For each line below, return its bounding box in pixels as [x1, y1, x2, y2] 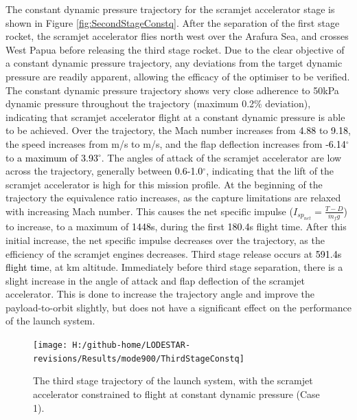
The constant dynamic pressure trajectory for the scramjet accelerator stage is [5, 2, 335, 16]
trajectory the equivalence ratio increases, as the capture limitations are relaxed [5, 190, 341, 205]
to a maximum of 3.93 [5, 150, 98, 164]
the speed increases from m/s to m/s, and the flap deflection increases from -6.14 [5, 136, 346, 151]
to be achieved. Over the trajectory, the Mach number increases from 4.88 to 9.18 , [5, 123, 351, 137]
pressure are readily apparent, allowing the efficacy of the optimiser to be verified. [5, 69, 350, 83]
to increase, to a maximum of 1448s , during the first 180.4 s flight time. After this [5, 219, 347, 234]
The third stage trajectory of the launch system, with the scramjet [33, 373, 313, 388]
